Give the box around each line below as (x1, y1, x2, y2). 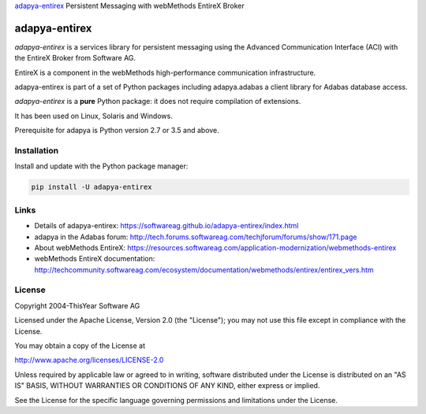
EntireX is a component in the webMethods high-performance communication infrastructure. (14, 68, 316, 77)
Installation (14, 146, 59, 157)
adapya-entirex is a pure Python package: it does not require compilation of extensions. (14, 97, 301, 106)
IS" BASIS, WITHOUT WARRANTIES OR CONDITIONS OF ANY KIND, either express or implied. (14, 381, 320, 390)
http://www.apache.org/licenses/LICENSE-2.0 (14, 355, 164, 365)
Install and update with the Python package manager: (14, 161, 189, 171)
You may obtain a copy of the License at (14, 341, 146, 350)
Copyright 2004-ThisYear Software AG (14, 301, 140, 310)
